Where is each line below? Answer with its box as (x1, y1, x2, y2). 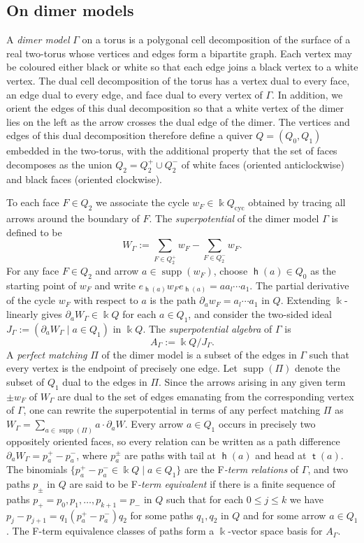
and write (94, 277, 136, 292)
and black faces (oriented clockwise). (6, 171, 163, 186)
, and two (307, 462, 348, 477)
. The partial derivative (249, 277, 349, 292)
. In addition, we (272, 87, 343, 101)
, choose (213, 263, 248, 278)
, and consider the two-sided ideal (188, 307, 332, 321)
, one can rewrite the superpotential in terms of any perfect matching (23, 403, 321, 417)
